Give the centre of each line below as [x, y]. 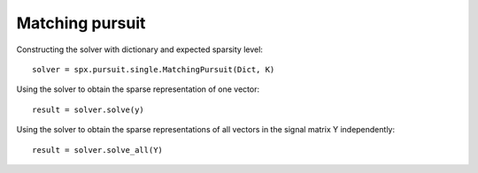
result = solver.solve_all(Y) [98, 150]
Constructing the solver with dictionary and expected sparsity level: [139, 49]
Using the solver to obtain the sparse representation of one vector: [138, 89]
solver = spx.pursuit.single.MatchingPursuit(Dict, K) [154, 69]
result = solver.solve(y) [89, 109]
